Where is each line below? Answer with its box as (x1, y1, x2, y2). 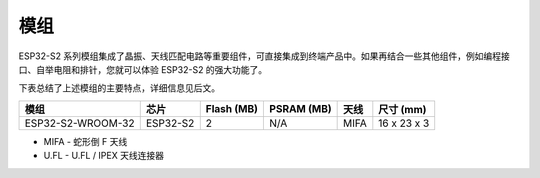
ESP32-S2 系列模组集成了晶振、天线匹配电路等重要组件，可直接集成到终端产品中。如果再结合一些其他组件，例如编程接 (18, 50, 510, 62)
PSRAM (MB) (269, 101, 332, 115)
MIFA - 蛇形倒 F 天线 (43, 135, 128, 147)
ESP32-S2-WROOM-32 (24, 116, 135, 130)
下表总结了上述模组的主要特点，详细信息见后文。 (18, 82, 220, 94)
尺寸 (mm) (378, 102, 427, 116)
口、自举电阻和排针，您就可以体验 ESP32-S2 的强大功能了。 (18, 63, 268, 75)
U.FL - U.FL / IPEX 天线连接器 (43, 150, 165, 162)
